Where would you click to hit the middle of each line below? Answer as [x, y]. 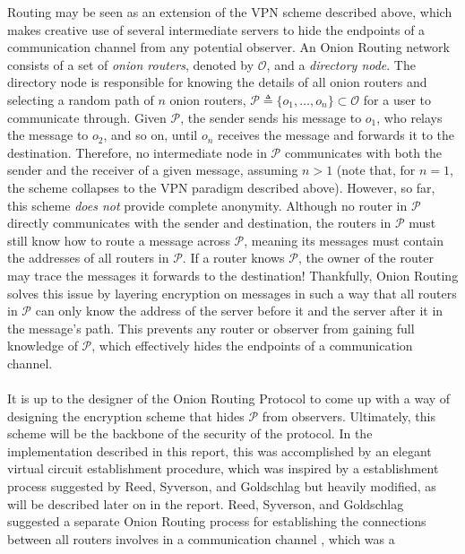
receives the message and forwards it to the [336, 135]
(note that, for [376, 170]
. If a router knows [233, 258]
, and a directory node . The [341, 64]
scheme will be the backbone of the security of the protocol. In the [190, 433]
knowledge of [43, 346]
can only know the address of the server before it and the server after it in [239, 311]
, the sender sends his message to [271, 117]
